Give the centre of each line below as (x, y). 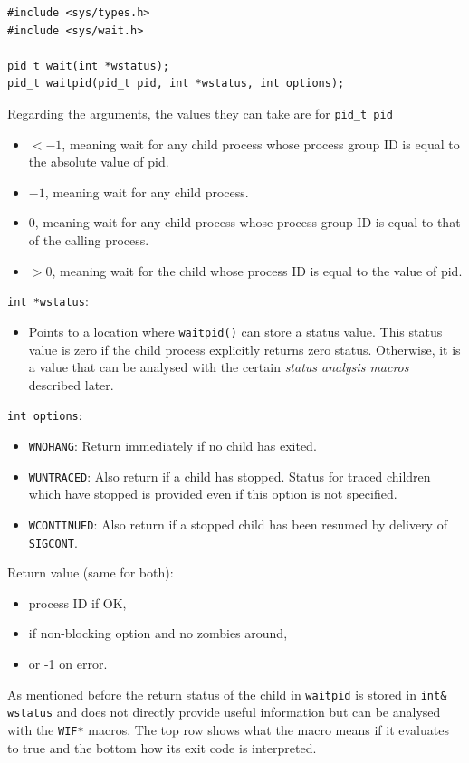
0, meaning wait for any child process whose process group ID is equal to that (244, 222)
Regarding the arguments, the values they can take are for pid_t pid (200, 113)
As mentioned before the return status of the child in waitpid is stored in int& (227, 694)
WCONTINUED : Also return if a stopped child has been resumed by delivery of (238, 524)
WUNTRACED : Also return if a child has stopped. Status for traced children (230, 476)
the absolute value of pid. (99, 162)
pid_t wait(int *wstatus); (88, 66)
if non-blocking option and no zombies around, (158, 633)
